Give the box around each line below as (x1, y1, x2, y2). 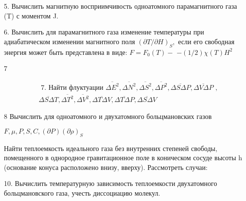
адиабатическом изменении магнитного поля (4, 36, 135, 46)
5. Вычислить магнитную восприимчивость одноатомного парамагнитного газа (4, 1, 237, 11)
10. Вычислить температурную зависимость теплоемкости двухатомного (4, 178, 217, 188)
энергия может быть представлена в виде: (4, 47, 127, 57)
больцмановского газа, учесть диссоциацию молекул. (4, 188, 160, 198)
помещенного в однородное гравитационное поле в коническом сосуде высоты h (4, 152, 243, 163)
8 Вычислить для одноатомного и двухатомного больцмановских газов (4, 111, 212, 121)
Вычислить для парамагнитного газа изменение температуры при (11, 27, 204, 37)
